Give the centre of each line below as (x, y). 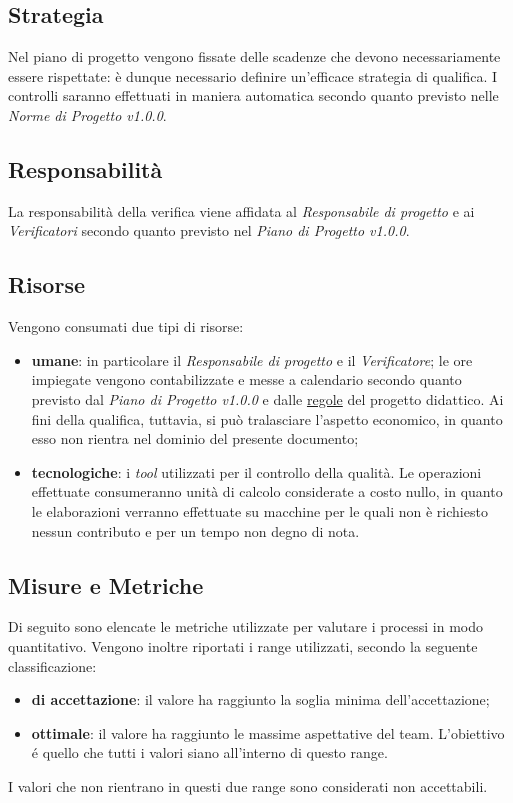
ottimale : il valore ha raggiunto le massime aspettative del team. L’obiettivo (268, 732)
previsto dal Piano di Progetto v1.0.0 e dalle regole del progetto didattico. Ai (267, 398)
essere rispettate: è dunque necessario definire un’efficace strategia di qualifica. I (253, 75)
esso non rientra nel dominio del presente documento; (195, 438)
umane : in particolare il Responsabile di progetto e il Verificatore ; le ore (252, 359)
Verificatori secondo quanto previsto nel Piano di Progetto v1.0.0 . (209, 230)
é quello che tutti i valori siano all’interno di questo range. (209, 752)
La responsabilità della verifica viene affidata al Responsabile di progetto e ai (241, 210)
